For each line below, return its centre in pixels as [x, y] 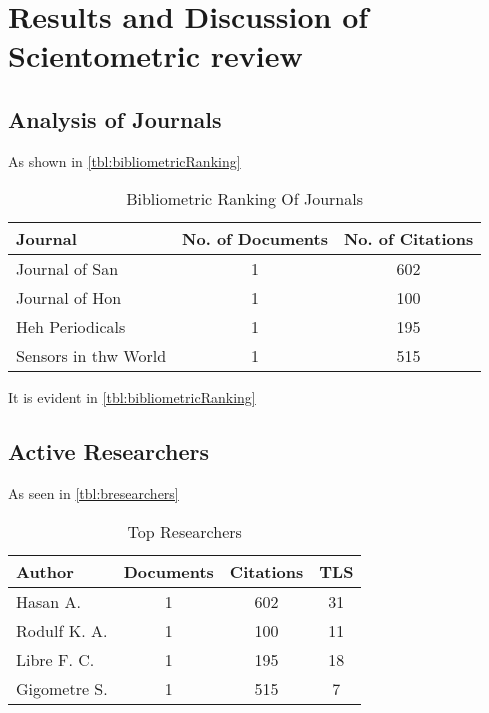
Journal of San [67, 269]
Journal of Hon [69, 298]
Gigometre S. [62, 688]
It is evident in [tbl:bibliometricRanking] [132, 397]
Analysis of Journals [115, 118]
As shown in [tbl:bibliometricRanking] [124, 160]
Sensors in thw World [91, 356]
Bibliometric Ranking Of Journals [245, 199]
